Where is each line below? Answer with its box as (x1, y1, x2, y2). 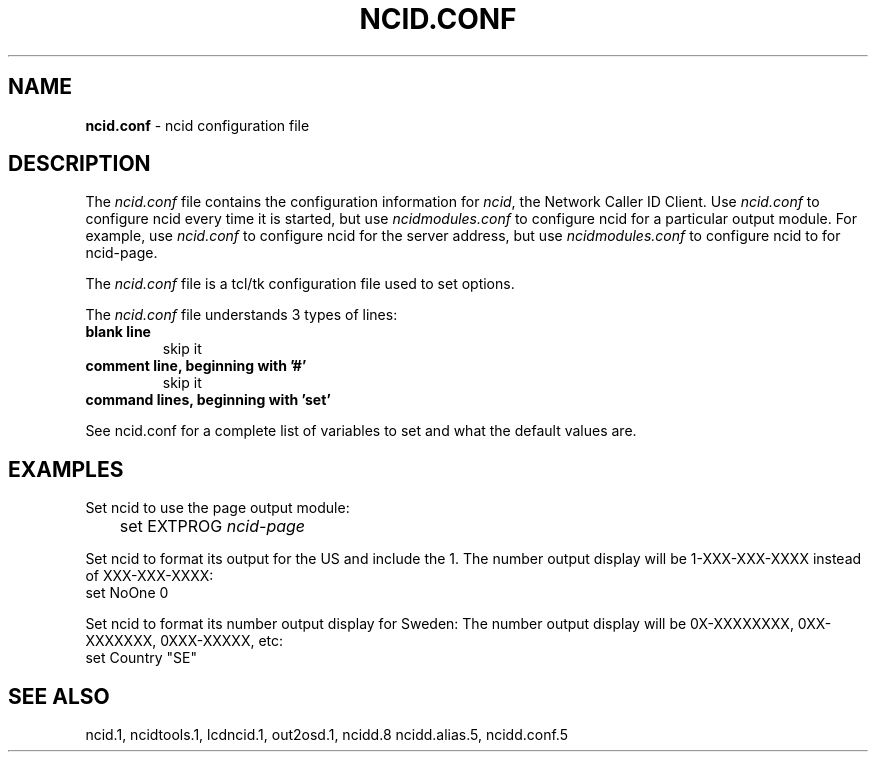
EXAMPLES (8, 456, 124, 482)
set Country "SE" (85, 649, 197, 667)
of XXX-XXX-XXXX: (85, 567, 214, 585)
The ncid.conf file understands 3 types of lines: (85, 306, 398, 324)
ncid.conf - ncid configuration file (85, 116, 310, 134)
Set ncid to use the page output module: (85, 499, 350, 517)
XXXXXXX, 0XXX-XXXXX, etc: (85, 632, 284, 650)
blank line (85, 323, 151, 341)
